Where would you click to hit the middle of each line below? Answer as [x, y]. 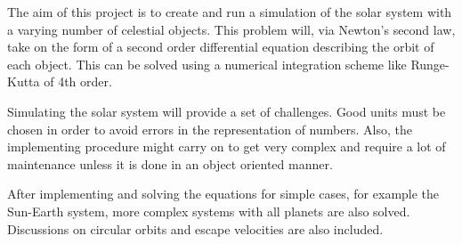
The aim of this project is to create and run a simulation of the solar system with [230, 12]
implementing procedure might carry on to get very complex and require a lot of [227, 146]
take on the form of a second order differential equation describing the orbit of [221, 47]
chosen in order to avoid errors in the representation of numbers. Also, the [210, 129]
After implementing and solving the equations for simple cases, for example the [223, 194]
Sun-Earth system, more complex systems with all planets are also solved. [209, 211]
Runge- [430, 64]
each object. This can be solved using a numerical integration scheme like [207, 64]
